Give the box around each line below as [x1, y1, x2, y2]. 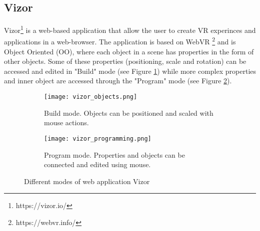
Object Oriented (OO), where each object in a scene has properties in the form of [4, 46, 254, 56]
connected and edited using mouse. [44, 159, 151, 170]
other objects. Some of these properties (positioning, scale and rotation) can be [4, 56, 246, 66]
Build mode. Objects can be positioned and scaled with [44, 107, 213, 118]
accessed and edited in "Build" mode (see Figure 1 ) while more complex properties [4, 65, 256, 76]
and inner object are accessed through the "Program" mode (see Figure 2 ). [4, 75, 232, 86]
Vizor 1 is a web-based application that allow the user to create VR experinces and [4, 23, 256, 35]
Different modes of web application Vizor [24, 176, 150, 186]
